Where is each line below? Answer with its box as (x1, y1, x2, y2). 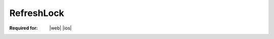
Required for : (9, 25, 38, 31)
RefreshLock (9, 7, 64, 18)
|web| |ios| (49, 25, 72, 31)
